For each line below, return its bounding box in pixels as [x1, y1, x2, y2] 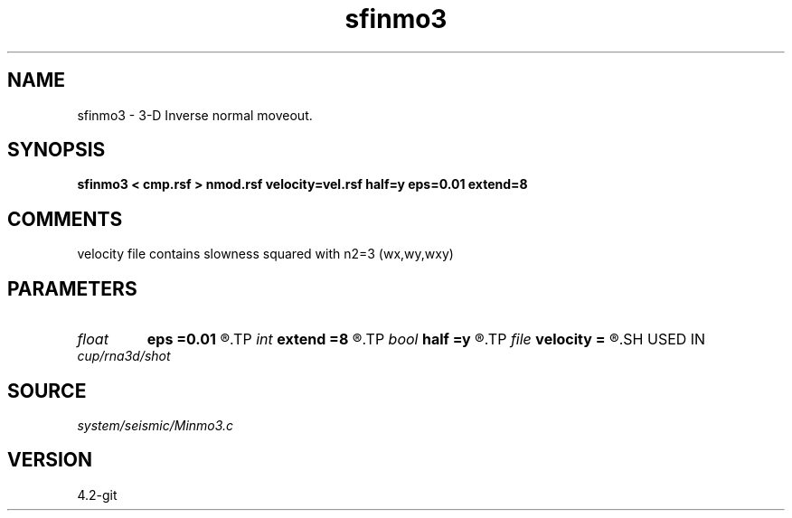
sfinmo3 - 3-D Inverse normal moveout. [77, 107, 313, 123]
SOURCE [7, 379, 87, 402]
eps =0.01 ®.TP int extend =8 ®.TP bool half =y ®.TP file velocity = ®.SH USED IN [146, 330, 706, 349]
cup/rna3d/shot [77, 348, 171, 364]
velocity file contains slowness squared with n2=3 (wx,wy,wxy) [77, 246, 454, 262]
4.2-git [77, 486, 118, 503]
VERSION [7, 448, 93, 472]
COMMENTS [7, 207, 123, 231]
